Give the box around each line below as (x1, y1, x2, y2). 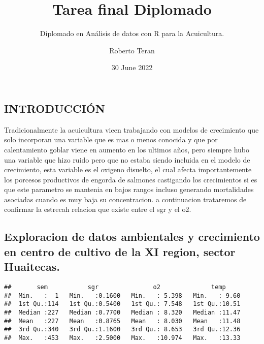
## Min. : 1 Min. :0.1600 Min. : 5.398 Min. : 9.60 (4, 292, 241, 299)
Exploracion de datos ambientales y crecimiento (4, 229, 260, 244)
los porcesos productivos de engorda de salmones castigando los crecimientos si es (4, 174, 257, 184)
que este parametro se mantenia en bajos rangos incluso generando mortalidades (4, 184, 254, 195)
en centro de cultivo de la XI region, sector (4, 243, 236, 259)
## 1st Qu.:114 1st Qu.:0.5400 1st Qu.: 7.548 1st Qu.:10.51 (4, 300, 241, 308)
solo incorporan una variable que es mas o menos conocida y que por (4, 134, 218, 145)
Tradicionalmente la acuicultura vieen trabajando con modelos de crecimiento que (4, 124, 259, 135)
